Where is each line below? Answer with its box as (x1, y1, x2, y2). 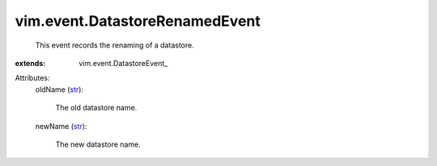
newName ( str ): (35, 121, 87, 131)
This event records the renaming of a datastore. (35, 40, 194, 50)
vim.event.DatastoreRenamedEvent (15, 12, 261, 30)
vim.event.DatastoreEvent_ (78, 58, 168, 68)
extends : (15, 58, 46, 68)
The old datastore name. (55, 103, 138, 113)
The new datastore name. (55, 139, 141, 149)
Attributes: (15, 73, 50, 83)
